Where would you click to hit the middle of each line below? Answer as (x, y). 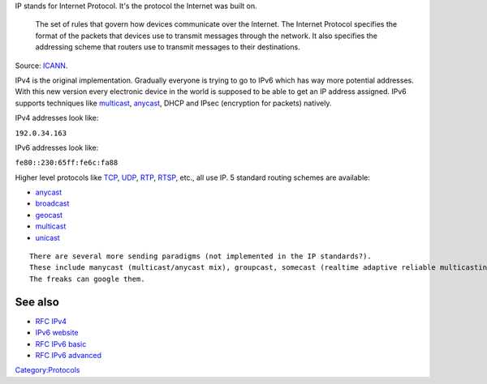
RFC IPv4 (51, 321)
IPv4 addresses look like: (57, 118)
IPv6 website (57, 333)
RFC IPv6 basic (61, 343)
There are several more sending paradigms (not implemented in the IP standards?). (201, 256)
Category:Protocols (47, 370)
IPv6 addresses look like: (57, 147)
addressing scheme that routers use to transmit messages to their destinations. (168, 47)
